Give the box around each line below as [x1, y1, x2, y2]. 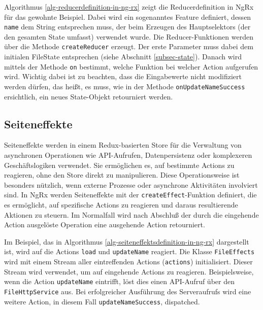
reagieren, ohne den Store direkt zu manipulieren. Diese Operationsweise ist [4, 169, 240, 180]
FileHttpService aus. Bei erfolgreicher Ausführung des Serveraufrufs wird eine [4, 286, 251, 296]
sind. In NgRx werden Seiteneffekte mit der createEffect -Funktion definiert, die [4, 189, 257, 200]
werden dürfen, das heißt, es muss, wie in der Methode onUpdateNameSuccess [4, 81, 245, 91]
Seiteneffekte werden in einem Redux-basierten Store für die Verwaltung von [4, 140, 242, 150]
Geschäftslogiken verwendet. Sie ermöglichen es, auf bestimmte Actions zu [4, 159, 235, 170]
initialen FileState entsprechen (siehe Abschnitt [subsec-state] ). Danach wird [4, 51, 242, 62]
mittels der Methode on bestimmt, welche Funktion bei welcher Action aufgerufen [4, 61, 258, 72]
